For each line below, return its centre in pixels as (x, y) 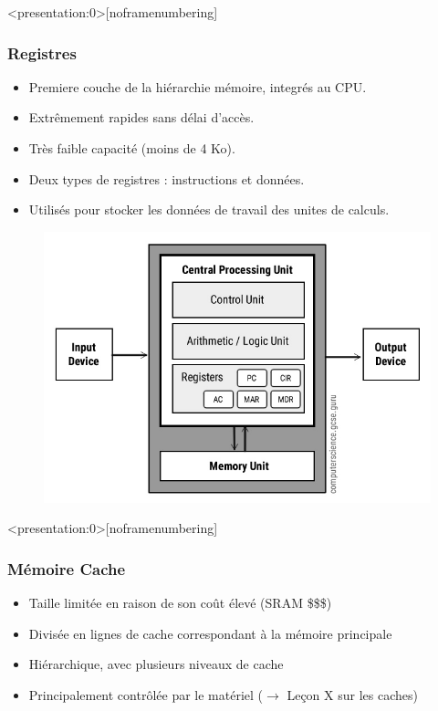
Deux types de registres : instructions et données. (167, 178)
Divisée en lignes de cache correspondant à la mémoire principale (210, 633)
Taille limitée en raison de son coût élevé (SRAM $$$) (180, 602)
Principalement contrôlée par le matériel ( (146, 694)
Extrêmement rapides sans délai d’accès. (141, 117)
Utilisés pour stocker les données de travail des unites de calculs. (209, 209)
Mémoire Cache (67, 568)
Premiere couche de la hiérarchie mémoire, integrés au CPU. (198, 86)
